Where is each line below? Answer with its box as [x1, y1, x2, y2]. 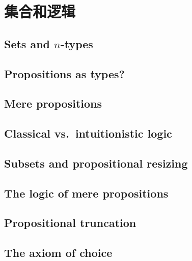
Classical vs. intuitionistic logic [4, 125, 172, 141]
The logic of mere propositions [4, 185, 169, 201]
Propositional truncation [4, 215, 136, 231]
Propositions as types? [4, 66, 125, 81]
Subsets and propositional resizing [4, 155, 188, 171]
